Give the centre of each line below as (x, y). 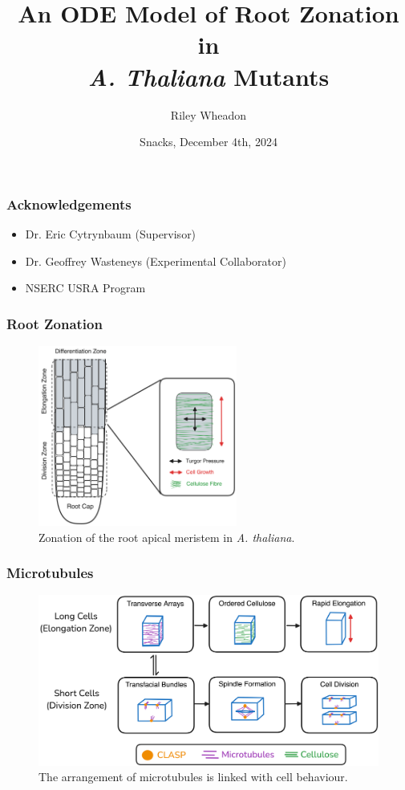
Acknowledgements (69, 204)
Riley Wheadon (209, 114)
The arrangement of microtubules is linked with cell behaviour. (193, 777)
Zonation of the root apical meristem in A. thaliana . (167, 537)
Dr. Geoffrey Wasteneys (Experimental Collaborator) (156, 261)
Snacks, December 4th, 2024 (209, 142)
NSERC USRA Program (85, 288)
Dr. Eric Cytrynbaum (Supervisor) (111, 233)
